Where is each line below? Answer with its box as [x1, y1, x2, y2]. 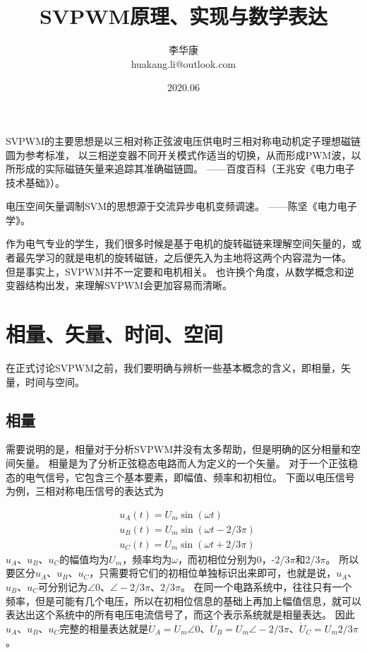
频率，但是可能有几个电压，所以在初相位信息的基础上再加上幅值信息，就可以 [6, 593, 361, 608]
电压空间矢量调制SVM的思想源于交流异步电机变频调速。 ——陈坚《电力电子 [6, 199, 357, 213]
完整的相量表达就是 [59, 620, 149, 635]
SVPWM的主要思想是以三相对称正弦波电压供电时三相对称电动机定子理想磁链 [6, 133, 361, 148]
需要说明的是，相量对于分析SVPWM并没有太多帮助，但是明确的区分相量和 [6, 442, 351, 457]
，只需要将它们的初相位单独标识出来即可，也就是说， [89, 565, 337, 580]
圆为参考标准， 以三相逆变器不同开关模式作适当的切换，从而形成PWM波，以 [6, 147, 361, 162]
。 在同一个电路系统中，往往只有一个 [180, 580, 352, 594]
